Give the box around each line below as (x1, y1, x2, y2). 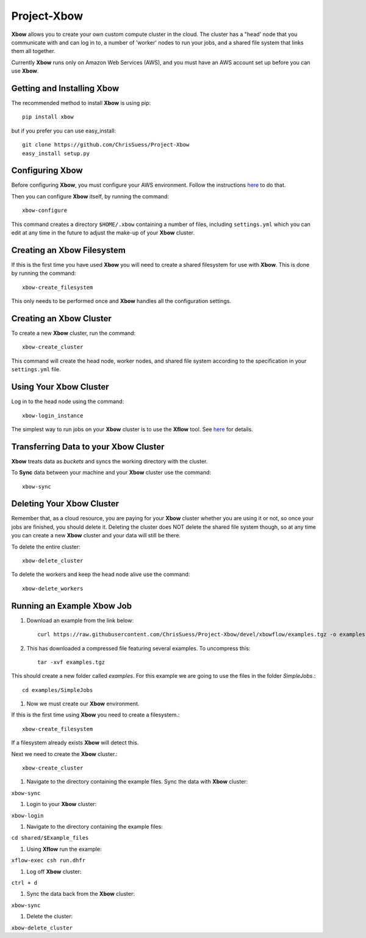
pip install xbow (22, 114, 74, 120)
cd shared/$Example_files (11, 834, 89, 842)
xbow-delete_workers (22, 585, 84, 592)
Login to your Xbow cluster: (26, 801, 97, 808)
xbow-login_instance (22, 412, 84, 419)
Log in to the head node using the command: (11, 398, 124, 405)
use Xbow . (11, 67, 39, 75)
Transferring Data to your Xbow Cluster (11, 442, 165, 452)
